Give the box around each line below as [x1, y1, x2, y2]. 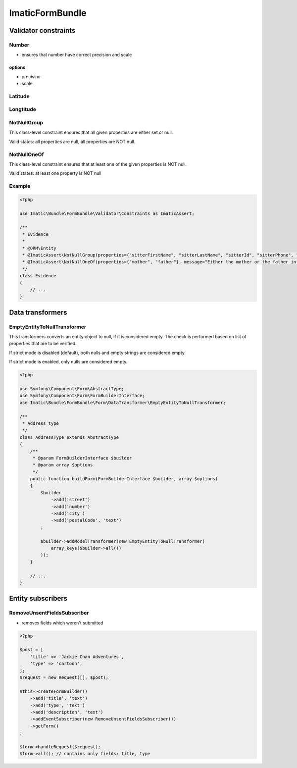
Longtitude [9, 106, 37, 113]
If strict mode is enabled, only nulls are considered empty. [9, 359, 128, 365]
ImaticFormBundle [9, 7, 87, 18]
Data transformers [9, 308, 67, 316]
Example [9, 183, 31, 190]
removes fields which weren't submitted [21, 619, 103, 626]
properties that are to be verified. [9, 341, 77, 347]
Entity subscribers [9, 594, 68, 603]
